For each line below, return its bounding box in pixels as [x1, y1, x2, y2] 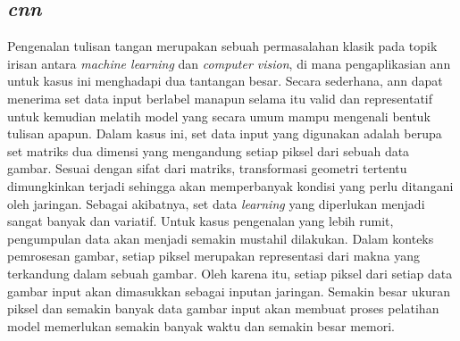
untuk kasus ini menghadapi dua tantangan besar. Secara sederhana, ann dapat [7, 71, 443, 90]
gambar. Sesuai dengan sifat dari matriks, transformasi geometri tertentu [7, 159, 407, 178]
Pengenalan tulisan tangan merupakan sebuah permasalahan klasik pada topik [7, 37, 438, 55]
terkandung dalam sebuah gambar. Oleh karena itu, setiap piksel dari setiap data [7, 263, 453, 282]
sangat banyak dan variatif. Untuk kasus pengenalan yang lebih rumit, [7, 212, 394, 230]
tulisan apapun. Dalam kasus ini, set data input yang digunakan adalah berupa [7, 124, 442, 143]
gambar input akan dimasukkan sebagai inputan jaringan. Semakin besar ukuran [7, 281, 450, 300]
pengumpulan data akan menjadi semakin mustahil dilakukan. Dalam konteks [7, 229, 434, 247]
